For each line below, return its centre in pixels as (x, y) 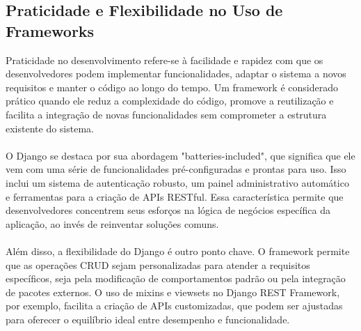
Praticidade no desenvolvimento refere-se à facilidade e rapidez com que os (165, 60)
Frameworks (50, 30)
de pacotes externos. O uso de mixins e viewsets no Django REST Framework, (173, 292)
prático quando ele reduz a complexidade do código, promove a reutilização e (170, 101)
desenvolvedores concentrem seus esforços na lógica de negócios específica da (168, 210)
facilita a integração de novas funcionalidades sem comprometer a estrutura (166, 114)
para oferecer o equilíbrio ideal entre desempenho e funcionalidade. (148, 319)
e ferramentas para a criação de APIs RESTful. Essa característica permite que (175, 196)
